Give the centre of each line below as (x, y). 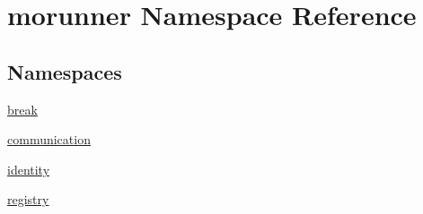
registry (28, 199)
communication (49, 139)
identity (29, 169)
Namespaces (65, 71)
